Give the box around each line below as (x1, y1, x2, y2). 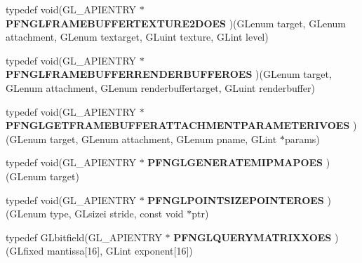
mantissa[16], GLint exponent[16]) (47, 243, 193, 258)
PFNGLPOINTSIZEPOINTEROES (147, 192, 324, 207)
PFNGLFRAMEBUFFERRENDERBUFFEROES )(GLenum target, (6, 67, 332, 81)
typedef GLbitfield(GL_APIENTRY (6, 229, 162, 244)
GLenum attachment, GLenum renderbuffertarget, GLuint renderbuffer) (6, 80, 316, 95)
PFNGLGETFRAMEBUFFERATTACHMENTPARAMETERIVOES (6, 118, 350, 133)
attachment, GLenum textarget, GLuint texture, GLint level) (6, 29, 269, 44)
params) (284, 131, 320, 146)
